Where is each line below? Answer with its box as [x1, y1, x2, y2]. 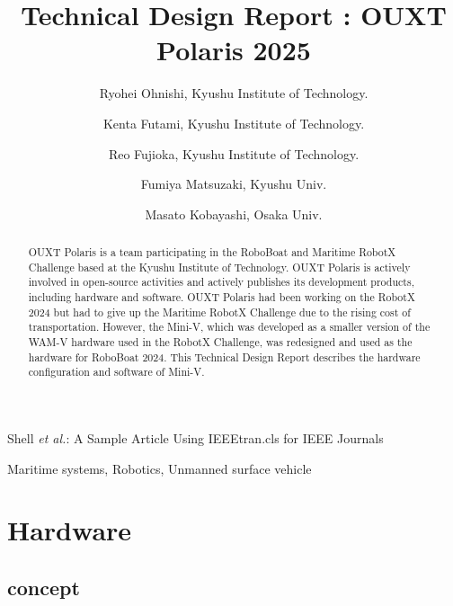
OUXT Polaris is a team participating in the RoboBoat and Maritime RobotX [28, 245, 396, 260]
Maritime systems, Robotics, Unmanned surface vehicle [7, 459, 312, 477]
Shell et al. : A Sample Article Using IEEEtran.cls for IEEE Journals [7, 428, 384, 447]
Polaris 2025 [156, 31, 311, 68]
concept [7, 573, 80, 601]
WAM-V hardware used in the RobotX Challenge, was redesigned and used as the [28, 334, 413, 350]
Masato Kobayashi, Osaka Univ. [145, 204, 323, 223]
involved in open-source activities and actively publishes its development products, [28, 274, 414, 290]
